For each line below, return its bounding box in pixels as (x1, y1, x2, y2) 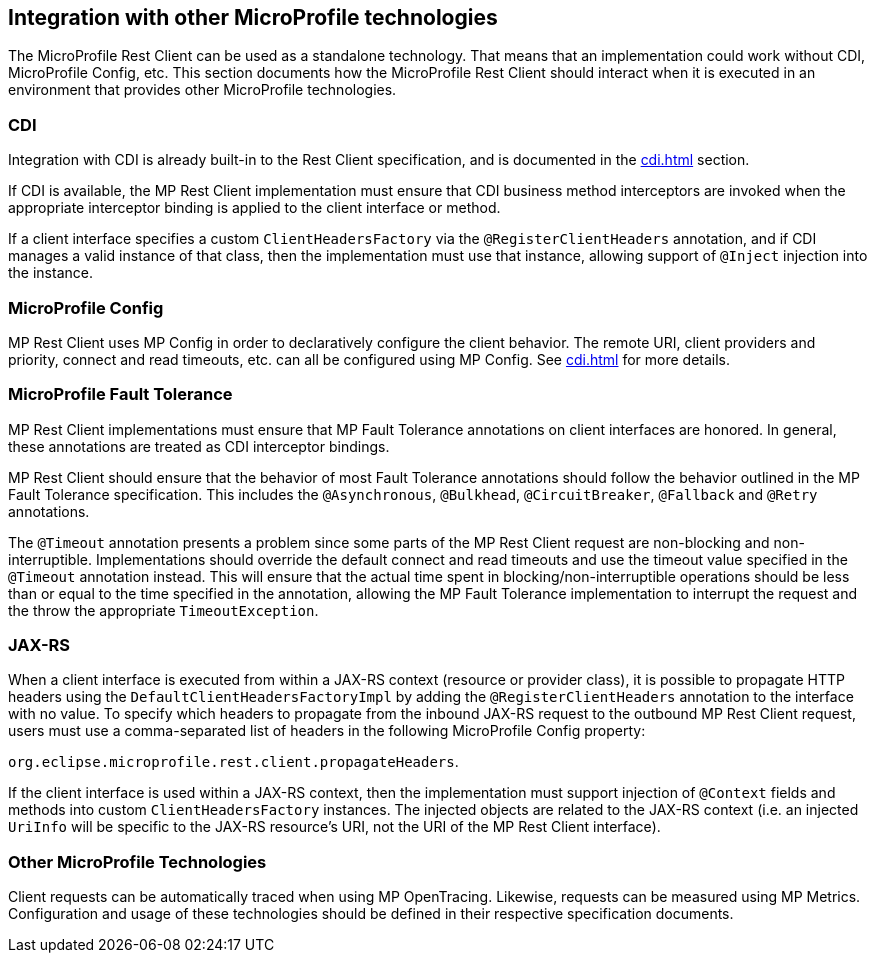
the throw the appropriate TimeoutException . (8, 601, 319, 619)
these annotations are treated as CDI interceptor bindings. (8, 437, 390, 455)
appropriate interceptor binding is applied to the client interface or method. (8, 199, 501, 217)
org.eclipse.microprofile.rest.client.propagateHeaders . (8, 753, 459, 771)
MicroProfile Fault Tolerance (8, 384, 233, 405)
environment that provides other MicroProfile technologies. (8, 81, 397, 99)
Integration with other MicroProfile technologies (8, 5, 498, 30)
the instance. (8, 264, 93, 282)
